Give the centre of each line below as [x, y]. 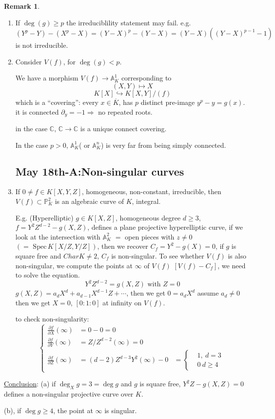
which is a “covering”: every [57, 102]
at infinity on [122, 302]
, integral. [146, 201]
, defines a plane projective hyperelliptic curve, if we [165, 227]
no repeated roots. [125, 111]
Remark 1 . [22, 6]
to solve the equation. [48, 275]
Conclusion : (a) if [30, 384]
